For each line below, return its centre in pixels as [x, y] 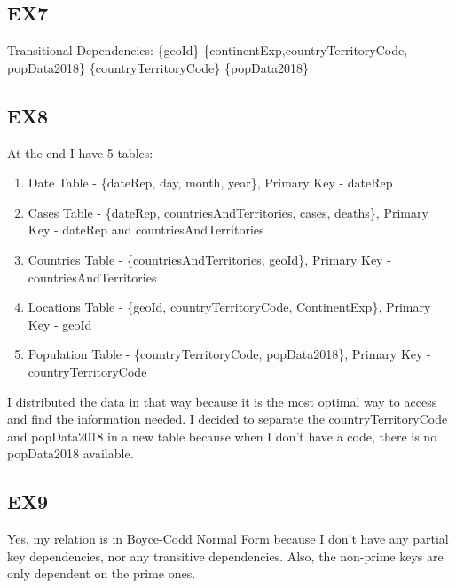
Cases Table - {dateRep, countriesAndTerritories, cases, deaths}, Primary [228, 212]
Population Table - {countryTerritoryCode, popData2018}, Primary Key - [229, 354]
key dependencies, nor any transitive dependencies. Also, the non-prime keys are [225, 556]
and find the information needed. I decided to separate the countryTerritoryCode [228, 419]
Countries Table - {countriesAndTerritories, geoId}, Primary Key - [209, 259]
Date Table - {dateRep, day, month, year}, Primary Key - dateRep [210, 183]
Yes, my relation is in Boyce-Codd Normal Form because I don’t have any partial [228, 539]
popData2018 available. [71, 453]
